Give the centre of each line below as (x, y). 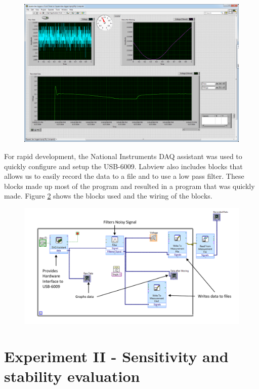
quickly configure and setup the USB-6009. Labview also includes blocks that (123, 166)
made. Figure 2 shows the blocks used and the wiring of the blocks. (108, 196)
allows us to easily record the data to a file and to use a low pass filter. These (124, 176)
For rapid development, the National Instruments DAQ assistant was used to (123, 156)
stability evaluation (72, 376)
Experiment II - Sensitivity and (116, 356)
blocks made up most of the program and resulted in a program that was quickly (129, 186)
